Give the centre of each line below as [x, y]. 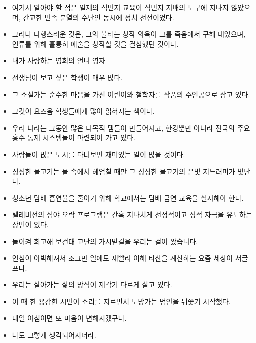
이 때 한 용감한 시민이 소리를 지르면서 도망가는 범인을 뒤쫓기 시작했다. [121, 301]
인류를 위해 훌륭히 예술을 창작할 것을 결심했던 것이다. [95, 43]
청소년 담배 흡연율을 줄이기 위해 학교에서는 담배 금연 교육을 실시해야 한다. [128, 198]
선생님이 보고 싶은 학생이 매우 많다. [67, 77]
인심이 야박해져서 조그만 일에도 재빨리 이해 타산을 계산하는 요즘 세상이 [123, 258]
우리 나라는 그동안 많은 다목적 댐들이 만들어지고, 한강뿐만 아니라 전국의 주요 [131, 127]
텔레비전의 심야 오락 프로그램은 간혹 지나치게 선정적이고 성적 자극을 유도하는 [132, 215]
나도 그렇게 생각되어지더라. [54, 335]
